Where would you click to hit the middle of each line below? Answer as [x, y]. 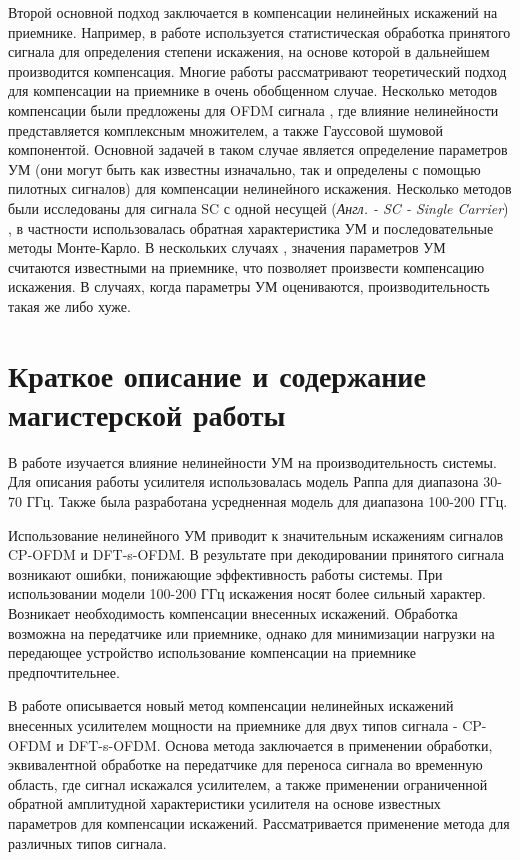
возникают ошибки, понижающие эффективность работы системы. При [225, 573]
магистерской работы [147, 413]
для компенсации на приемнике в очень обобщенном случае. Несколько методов [253, 90]
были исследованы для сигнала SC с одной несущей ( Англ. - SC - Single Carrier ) [258, 207]
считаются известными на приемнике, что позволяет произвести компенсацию [246, 266]
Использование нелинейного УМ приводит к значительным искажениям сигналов [256, 534]
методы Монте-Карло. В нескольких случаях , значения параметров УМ [227, 247]
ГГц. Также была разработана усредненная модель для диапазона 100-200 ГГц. [267, 501]
